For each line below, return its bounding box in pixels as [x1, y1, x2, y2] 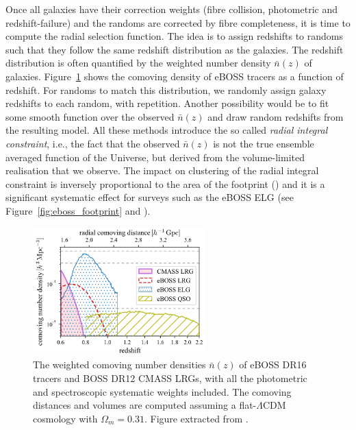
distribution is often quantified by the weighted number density [5, 56, 271, 70]
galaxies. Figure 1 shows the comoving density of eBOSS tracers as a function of [5, 69, 344, 83]
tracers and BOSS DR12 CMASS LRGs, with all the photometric [33, 371, 307, 385]
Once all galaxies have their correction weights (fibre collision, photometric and [5, 2, 338, 16]
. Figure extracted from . [144, 411, 249, 425]
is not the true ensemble [213, 136, 314, 150]
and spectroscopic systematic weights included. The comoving [33, 384, 292, 398]
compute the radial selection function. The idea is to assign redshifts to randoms [5, 29, 343, 43]
